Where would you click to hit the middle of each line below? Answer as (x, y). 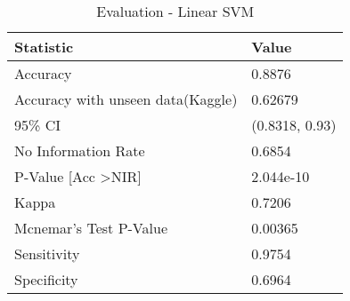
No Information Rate (80, 150)
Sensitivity (47, 253)
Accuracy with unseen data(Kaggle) (126, 99)
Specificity (46, 279)
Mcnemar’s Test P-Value (91, 228)
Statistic (44, 47)
